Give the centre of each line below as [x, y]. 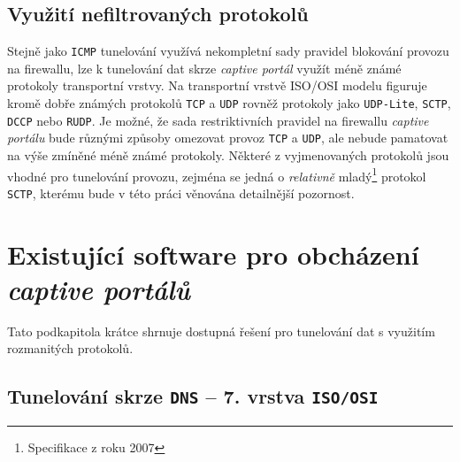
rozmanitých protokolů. [70, 348]
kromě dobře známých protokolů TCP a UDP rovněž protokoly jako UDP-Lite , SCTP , [229, 103]
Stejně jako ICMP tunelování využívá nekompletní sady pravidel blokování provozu [228, 51]
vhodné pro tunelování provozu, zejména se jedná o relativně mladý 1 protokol [217, 174]
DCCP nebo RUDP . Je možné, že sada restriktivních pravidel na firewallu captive [218, 120]
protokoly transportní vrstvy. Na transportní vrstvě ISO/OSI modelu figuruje [217, 85]
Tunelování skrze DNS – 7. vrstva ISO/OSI [193, 396]
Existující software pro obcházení [213, 254]
